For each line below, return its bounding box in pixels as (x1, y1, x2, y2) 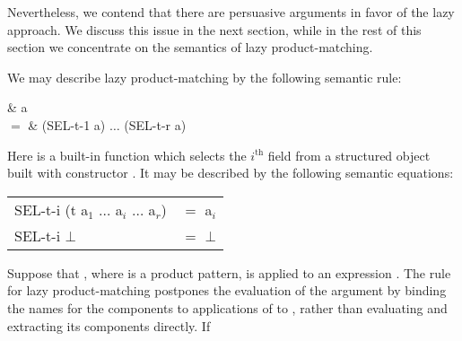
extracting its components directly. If (7, 316, 211, 335)
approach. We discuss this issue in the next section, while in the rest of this (7, 20, 422, 39)
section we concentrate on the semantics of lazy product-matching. (7, 38, 373, 57)
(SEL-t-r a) (124, 115, 187, 134)
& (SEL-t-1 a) (28, 115, 106, 134)
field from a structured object (267, 145, 431, 164)
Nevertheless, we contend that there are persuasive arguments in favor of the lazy (7, 3, 455, 21)
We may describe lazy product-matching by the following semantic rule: (7, 67, 402, 86)
